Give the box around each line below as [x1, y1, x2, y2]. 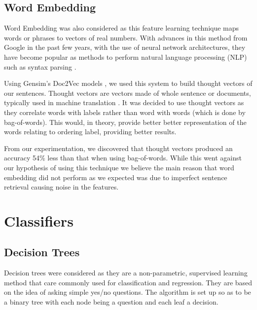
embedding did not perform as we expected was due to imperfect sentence [4, 172, 227, 182]
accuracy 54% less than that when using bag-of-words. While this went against [4, 153, 242, 163]
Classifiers [4, 210, 73, 231]
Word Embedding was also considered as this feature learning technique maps [4, 23, 239, 33]
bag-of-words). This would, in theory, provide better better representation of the [4, 116, 247, 127]
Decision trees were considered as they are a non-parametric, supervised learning [4, 268, 248, 278]
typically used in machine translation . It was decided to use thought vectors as [4, 97, 244, 108]
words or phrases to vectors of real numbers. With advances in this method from [4, 32, 248, 42]
